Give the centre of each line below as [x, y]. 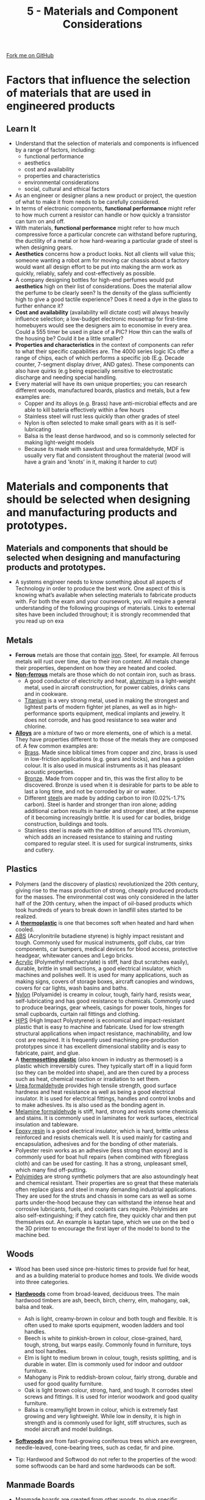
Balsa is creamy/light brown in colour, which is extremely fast [101, 1409]
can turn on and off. [40, 221]
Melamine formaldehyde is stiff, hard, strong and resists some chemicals [106, 1111]
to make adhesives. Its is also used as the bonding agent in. [90, 1105]
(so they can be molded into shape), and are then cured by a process [102, 1072]
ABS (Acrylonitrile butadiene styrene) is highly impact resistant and [99, 936]
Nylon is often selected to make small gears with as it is [94, 423]
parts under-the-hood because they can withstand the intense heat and [105, 1202]
